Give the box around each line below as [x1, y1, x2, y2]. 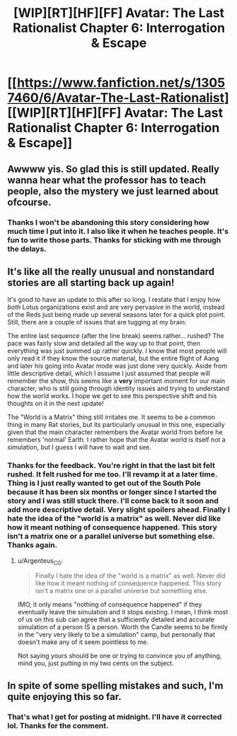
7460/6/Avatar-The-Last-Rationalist [7, 90, 225, 106]
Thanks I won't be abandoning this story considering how [7, 217, 210, 227]
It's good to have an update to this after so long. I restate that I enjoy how [7, 296, 221, 304]
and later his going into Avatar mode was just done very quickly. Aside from [7, 362, 228, 370]
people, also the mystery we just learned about [7, 185, 219, 197]
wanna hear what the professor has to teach [7, 174, 207, 186]
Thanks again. [7, 540, 58, 550]
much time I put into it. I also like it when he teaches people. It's [7, 226, 229, 236]
